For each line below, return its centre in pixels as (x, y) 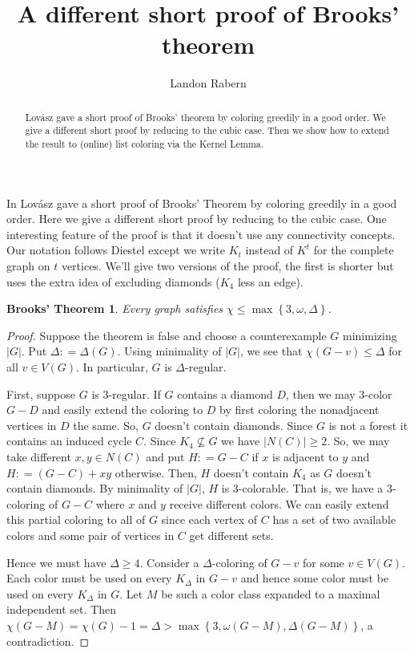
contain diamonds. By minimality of (95, 488)
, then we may (320, 393)
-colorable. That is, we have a (311, 488)
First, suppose (41, 393)
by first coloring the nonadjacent (299, 410)
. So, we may (358, 441)
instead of (269, 250)
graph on (28, 266)
